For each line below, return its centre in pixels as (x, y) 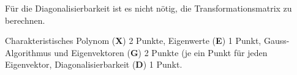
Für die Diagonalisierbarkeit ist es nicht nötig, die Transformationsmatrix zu (148, 8)
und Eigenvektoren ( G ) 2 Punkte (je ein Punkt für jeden (161, 52)
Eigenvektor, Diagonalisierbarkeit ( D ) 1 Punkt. (94, 64)
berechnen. (25, 20)
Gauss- (276, 41)
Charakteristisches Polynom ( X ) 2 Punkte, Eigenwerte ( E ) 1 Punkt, (133, 41)
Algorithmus (28, 52)
